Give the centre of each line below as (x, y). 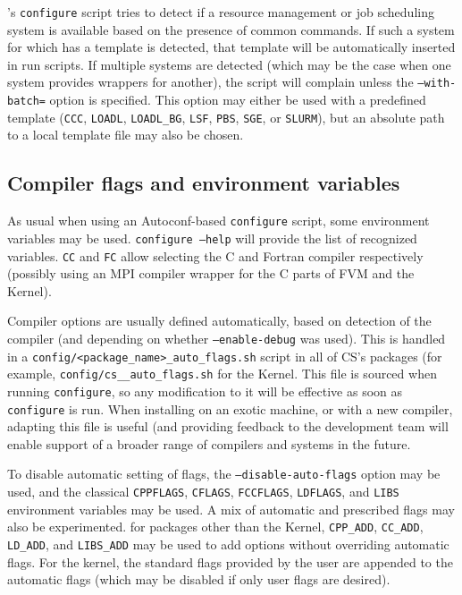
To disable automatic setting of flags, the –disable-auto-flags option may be (224, 474)
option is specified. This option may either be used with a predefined (238, 100)
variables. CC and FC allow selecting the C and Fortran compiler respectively (215, 255)
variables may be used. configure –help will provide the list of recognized (212, 238)
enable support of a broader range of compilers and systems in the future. (209, 443)
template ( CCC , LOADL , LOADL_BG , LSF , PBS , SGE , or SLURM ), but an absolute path (226, 117)
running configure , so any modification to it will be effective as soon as (205, 391)
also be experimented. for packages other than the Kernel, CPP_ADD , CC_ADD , (215, 527)
